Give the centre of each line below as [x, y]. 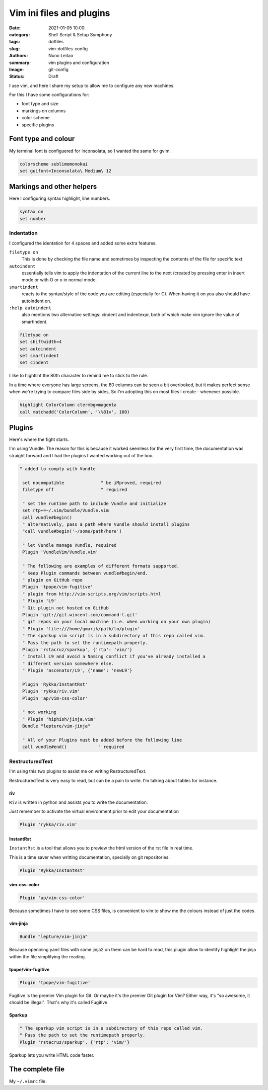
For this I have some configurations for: [49, 95]
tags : [15, 42]
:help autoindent [30, 308]
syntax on [32, 212]
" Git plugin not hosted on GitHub [66, 608]
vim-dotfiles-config [68, 48]
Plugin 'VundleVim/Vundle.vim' [61, 552]
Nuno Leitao [61, 56]
